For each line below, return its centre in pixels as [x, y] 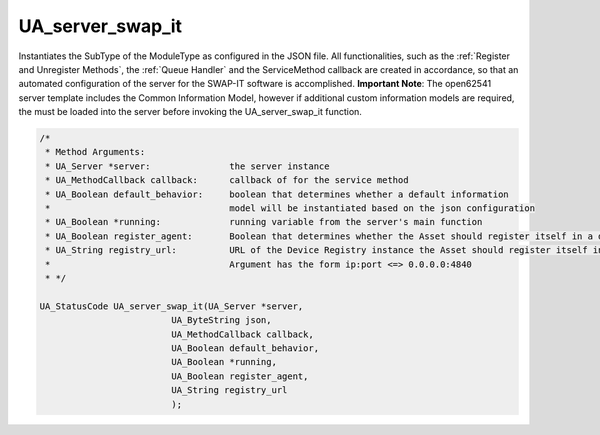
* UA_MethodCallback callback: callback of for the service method [227, 180]
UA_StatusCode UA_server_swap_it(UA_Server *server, [171, 306]
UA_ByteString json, [221, 320]
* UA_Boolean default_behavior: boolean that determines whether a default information [277, 194]
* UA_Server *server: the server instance [187, 166]
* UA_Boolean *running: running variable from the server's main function [264, 222]
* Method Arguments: [95, 152]
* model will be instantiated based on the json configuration [290, 208]
